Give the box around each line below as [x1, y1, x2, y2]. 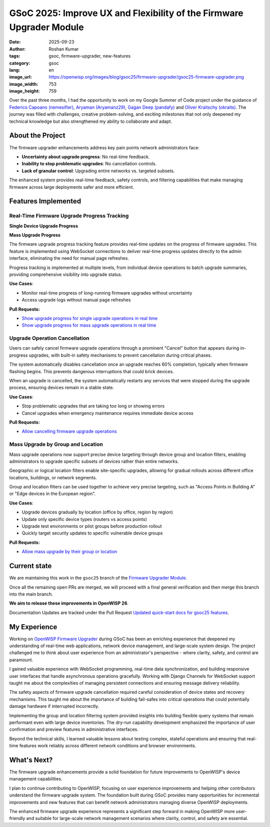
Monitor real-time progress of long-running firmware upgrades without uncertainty [21, 290, 192, 296]
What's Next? [9, 755, 53, 764]
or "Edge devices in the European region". [9, 491, 96, 497]
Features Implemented [9, 197, 81, 205]
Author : [9, 46, 26, 52]
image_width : [9, 81, 38, 87]
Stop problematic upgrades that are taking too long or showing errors [21, 403, 165, 409]
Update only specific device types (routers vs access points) [21, 516, 147, 522]
